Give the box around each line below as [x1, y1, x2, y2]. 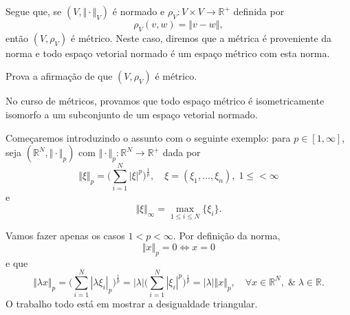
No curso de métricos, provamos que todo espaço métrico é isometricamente [6, 94, 325, 108]
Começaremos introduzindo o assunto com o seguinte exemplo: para [6, 130, 291, 144]
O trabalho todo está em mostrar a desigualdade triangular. [6, 296, 258, 311]
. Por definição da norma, [173, 228, 281, 243]
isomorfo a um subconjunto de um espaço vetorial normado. [6, 107, 258, 121]
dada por [162, 145, 201, 160]
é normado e [112, 4, 165, 18]
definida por [233, 4, 285, 18]
